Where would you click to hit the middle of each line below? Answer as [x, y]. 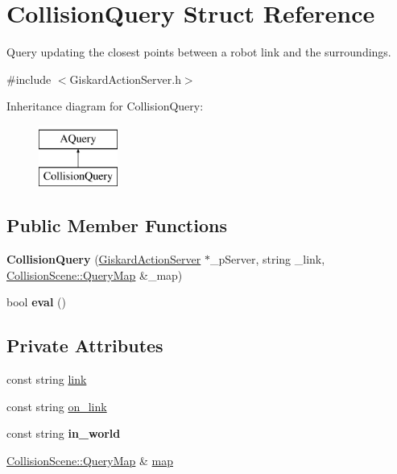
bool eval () [36, 302]
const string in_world [64, 433]
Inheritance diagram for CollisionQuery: [105, 106]
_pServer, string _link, [267, 259]
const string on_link [57, 406]
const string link [47, 379]
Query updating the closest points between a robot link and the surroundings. [199, 52]
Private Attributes [85, 345]
